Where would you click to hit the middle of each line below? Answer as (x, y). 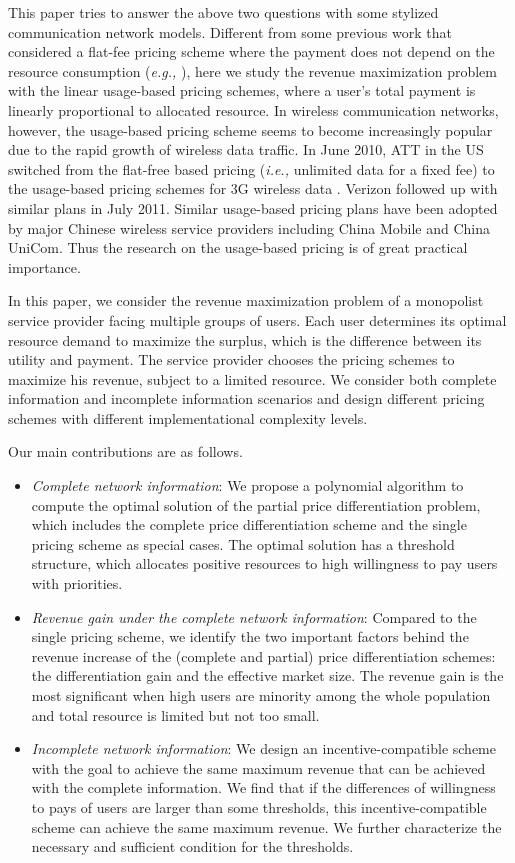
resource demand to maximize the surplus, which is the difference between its (245, 339)
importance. (44, 266)
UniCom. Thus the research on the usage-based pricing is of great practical (238, 247)
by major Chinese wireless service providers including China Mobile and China (249, 227)
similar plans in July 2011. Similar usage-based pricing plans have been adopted (253, 207)
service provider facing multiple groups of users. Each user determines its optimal (257, 319)
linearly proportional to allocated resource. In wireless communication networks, (253, 109)
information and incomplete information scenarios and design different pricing (246, 398)
